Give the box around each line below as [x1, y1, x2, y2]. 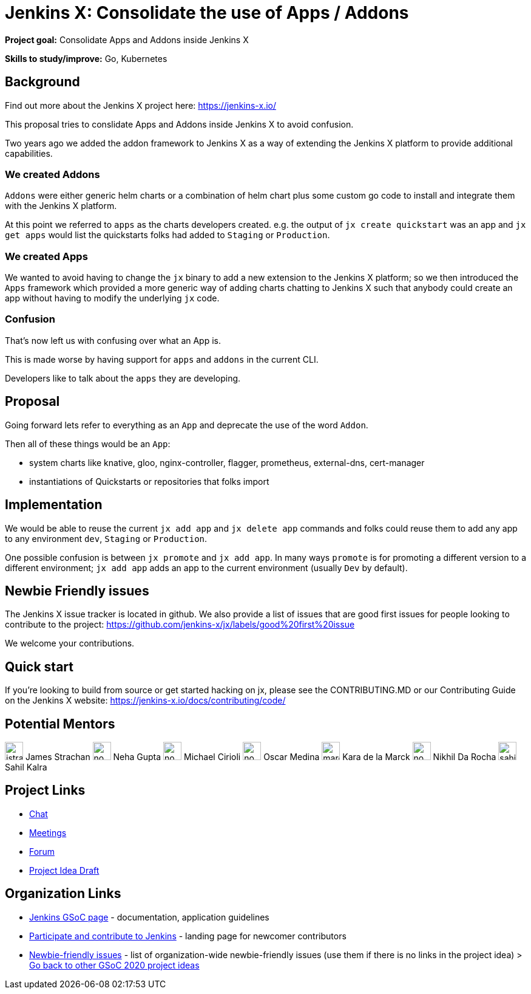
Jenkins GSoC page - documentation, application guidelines [29, 911, 269, 922]
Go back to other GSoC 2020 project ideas [29, 959, 200, 970]
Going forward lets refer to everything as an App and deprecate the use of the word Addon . [5, 419, 368, 430]
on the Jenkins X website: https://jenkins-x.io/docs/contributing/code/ [5, 695, 286, 706]
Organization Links [5, 886, 121, 902]
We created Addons [5, 168, 100, 180]
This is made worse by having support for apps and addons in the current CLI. [5, 354, 319, 365]
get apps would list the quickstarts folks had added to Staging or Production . [5, 230, 330, 241]
